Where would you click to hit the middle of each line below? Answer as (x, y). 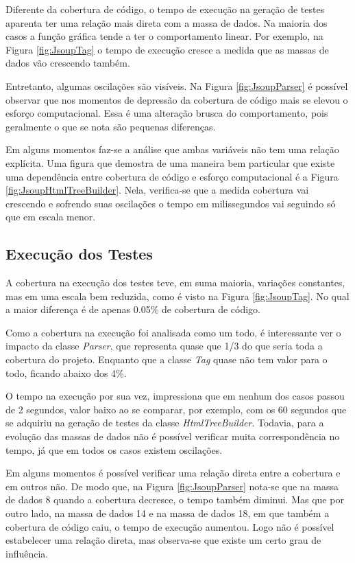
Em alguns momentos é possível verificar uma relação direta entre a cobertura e (173, 473)
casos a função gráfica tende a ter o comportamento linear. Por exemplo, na (164, 36)
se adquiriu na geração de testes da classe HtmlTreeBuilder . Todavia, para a (165, 423)
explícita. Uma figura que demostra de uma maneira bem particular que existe (170, 162)
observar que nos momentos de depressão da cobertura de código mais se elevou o (177, 99)
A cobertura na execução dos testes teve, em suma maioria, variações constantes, (175, 283)
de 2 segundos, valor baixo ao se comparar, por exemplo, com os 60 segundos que (176, 409)
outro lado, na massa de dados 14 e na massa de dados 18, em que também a (168, 513)
